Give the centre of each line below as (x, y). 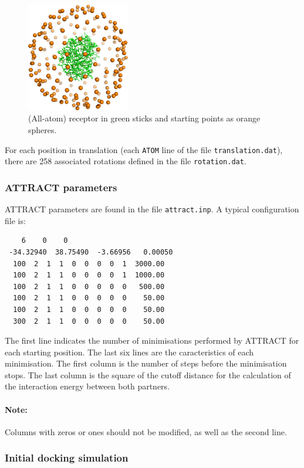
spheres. (43, 129)
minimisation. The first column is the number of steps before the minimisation (146, 363)
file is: (15, 220)
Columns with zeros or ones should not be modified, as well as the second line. (146, 431)
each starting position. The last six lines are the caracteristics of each (129, 352)
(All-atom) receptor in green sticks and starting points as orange (144, 118)
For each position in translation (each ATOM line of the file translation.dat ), (144, 149)
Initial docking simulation (67, 458)
